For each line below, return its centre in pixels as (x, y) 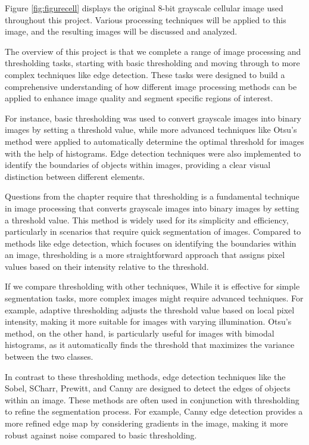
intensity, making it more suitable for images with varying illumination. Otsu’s (148, 321)
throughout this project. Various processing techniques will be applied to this (146, 19)
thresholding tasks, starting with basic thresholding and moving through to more (152, 63)
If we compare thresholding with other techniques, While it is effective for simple (152, 286)
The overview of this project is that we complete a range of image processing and (153, 51)
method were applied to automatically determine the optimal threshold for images (154, 141)
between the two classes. (49, 357)
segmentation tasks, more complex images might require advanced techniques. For (154, 298)
